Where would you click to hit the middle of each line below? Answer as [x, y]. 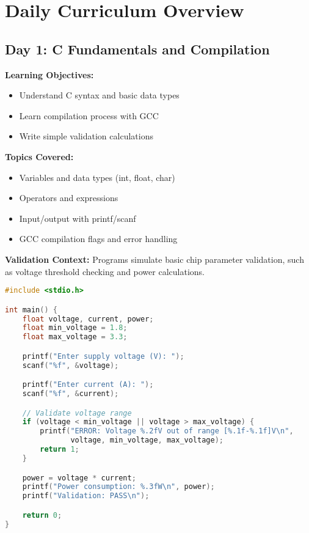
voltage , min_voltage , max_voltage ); [147, 440]
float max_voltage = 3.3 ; [75, 337]
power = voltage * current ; [79, 478]
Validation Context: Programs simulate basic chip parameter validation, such [154, 259]
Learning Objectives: [49, 74]
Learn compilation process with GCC [89, 115]
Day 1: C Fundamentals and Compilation [137, 49]
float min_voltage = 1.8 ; [75, 328]
